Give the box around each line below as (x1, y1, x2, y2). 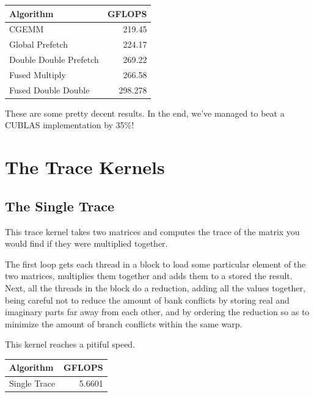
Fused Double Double (9, 83, 90, 96)
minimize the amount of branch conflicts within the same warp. (5, 317, 243, 330)
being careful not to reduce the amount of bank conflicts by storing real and (5, 293, 290, 306)
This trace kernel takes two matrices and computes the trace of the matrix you (5, 225, 300, 238)
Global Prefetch (9, 38, 68, 51)
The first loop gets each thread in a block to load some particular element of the (5, 257, 306, 270)
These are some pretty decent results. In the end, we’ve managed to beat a (5, 106, 285, 119)
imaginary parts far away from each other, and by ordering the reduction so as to (5, 305, 310, 318)
